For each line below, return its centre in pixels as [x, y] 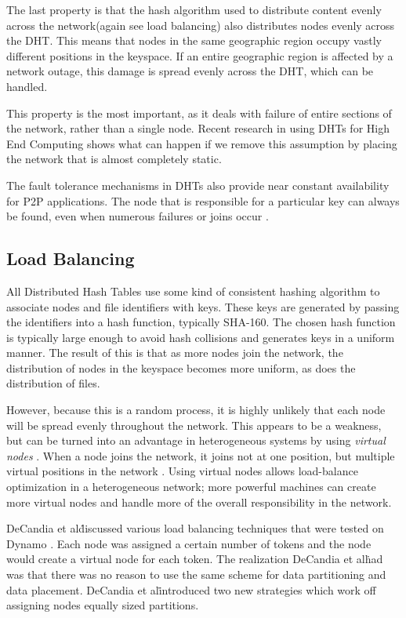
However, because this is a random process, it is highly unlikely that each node [196, 410]
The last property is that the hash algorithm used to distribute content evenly [194, 9]
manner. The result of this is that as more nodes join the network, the [175, 353]
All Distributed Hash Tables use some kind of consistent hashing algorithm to [193, 291]
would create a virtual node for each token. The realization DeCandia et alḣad [195, 559]
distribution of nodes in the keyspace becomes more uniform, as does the [181, 367]
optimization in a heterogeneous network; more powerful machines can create [191, 487]
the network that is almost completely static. [114, 159]
